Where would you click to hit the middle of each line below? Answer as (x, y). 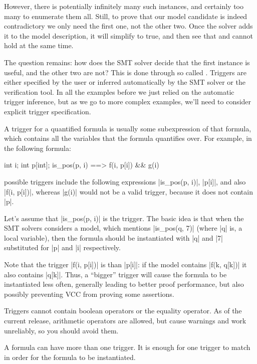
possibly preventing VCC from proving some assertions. (89, 294)
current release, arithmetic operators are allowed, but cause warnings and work (125, 321)
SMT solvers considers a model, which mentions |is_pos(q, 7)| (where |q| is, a (123, 228)
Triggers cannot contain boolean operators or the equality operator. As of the (123, 311)
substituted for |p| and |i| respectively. (62, 247)
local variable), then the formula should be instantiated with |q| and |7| (114, 237)
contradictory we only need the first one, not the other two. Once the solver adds (128, 26)
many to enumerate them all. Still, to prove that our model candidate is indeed (126, 16)
